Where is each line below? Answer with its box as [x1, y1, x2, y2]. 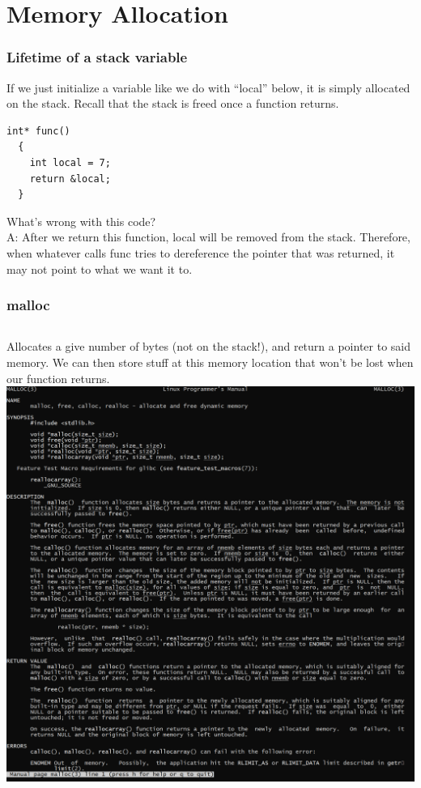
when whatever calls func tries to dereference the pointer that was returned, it [6, 244, 395, 261]
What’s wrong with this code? [6, 212, 156, 229]
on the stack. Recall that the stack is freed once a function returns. [6, 95, 339, 112]
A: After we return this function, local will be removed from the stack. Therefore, [6, 228, 410, 245]
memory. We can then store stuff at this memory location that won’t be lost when [6, 353, 414, 370]
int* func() [6, 125, 70, 137]
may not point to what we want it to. [6, 260, 193, 277]
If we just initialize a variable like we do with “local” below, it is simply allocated [6, 79, 410, 96]
